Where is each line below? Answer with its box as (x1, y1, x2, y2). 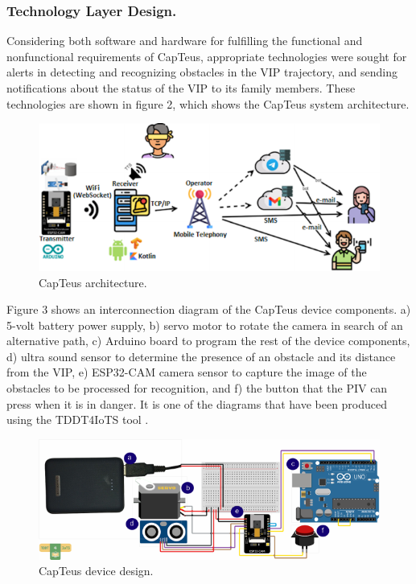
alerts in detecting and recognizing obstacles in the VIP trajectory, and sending (6, 64, 398, 80)
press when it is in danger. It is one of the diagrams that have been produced (6, 395, 388, 412)
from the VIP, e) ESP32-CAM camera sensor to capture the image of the (6, 364, 367, 380)
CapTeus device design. (39, 562, 154, 579)
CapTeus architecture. (39, 273, 147, 290)
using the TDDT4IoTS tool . (6, 411, 149, 428)
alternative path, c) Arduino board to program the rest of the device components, (6, 332, 410, 349)
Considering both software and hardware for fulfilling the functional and (6, 32, 363, 49)
